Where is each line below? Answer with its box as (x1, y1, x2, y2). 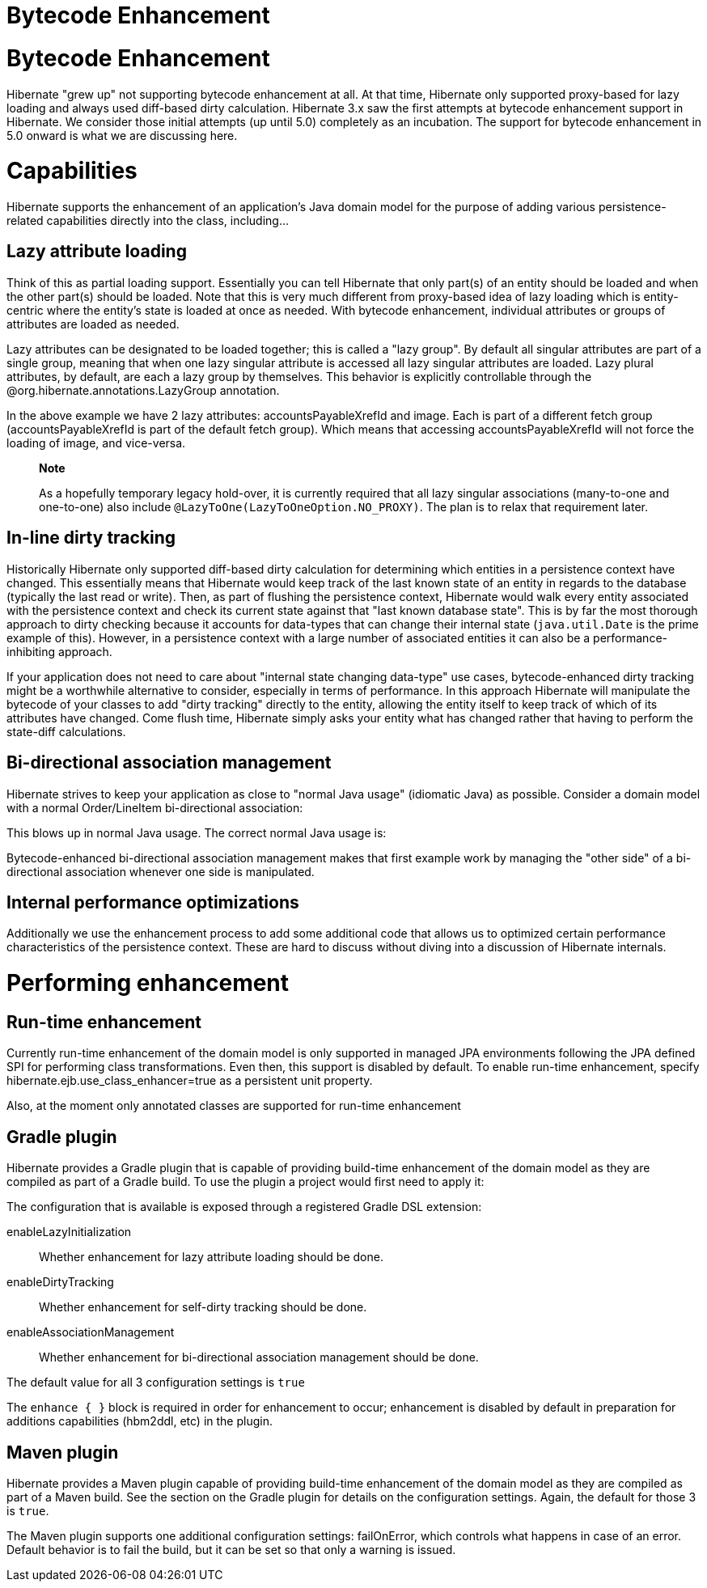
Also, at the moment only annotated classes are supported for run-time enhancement (6, 1099, 461, 1113)
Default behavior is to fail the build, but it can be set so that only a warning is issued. (6, 1542, 456, 1556)
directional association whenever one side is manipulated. (6, 864, 315, 879)
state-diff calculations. (6, 724, 126, 739)
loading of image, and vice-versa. (6, 435, 186, 450)
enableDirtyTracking (6, 1275, 114, 1289)
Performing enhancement (6, 969, 290, 997)
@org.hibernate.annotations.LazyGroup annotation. (6, 383, 280, 397)
